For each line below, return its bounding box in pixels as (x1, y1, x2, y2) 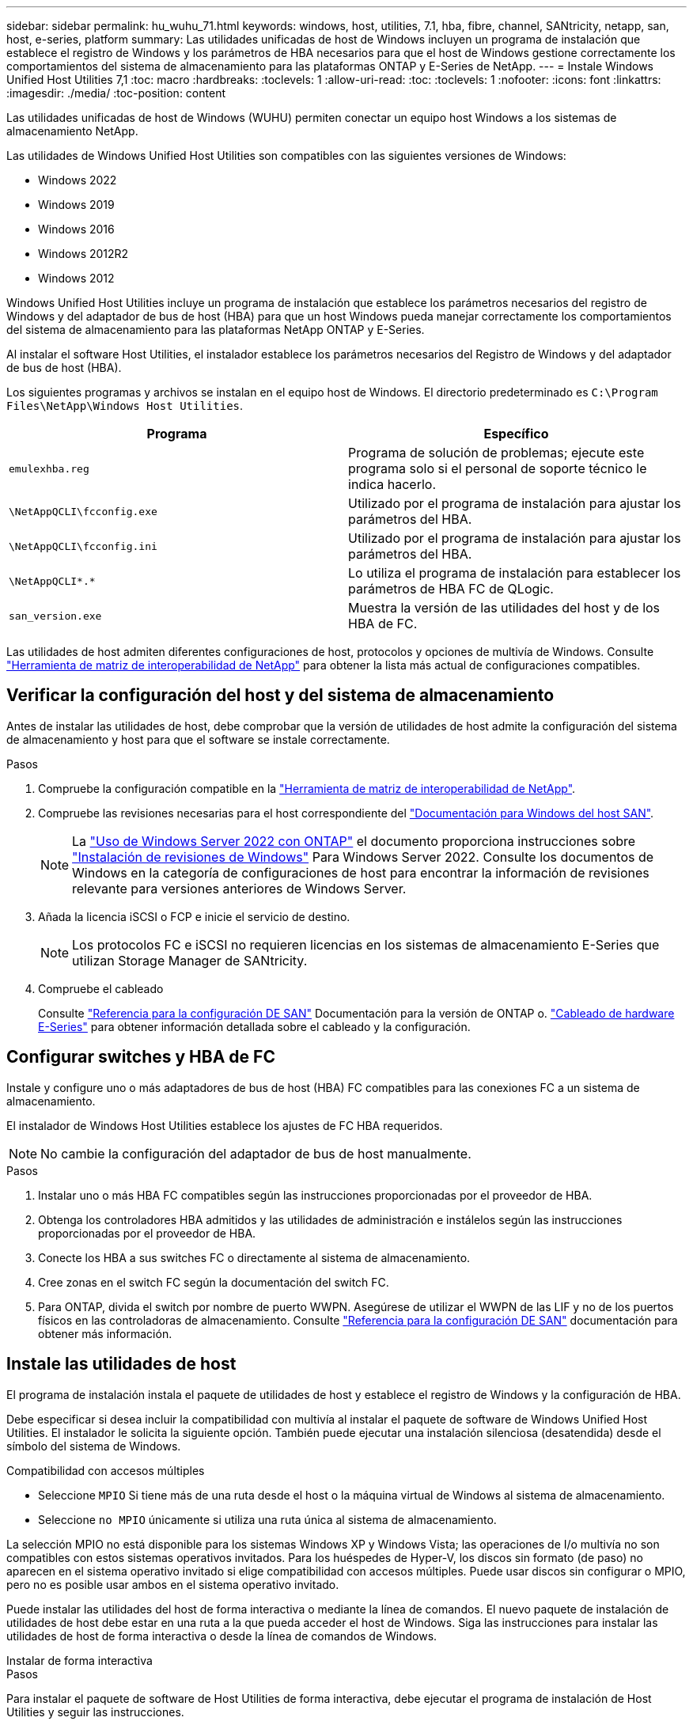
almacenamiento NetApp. (6, 124, 138, 138)
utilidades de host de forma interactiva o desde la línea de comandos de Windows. (6, 1628, 437, 1643)
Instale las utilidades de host (6, 1354, 237, 1374)
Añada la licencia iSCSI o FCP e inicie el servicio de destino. (38, 909, 350, 923)
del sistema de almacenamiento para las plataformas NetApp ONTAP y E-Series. (6, 323, 425, 336)
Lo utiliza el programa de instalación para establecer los (348, 565, 681, 581)
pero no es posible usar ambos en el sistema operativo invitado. (6, 1577, 339, 1591)
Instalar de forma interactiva (6, 1653, 153, 1667)
